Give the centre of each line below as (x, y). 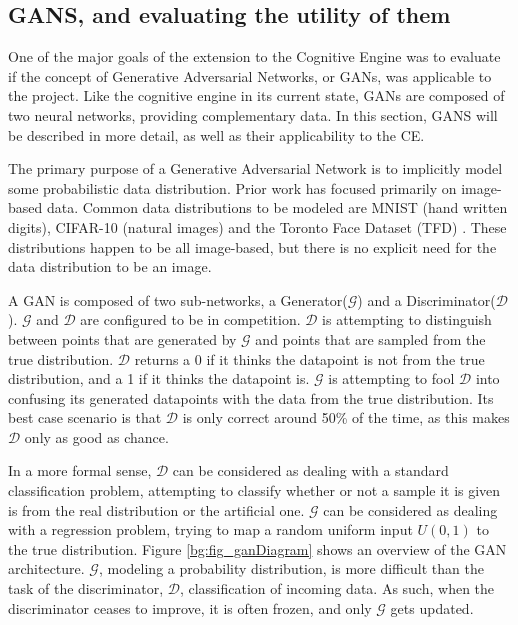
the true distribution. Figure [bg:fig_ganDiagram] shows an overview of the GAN (257, 548)
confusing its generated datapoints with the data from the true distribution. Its (251, 397)
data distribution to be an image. (110, 266)
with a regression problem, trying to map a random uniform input (210, 529)
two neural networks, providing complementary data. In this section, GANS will (253, 114)
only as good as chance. (96, 436)
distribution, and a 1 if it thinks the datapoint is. (159, 378)
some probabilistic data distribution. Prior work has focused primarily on (232, 187)
